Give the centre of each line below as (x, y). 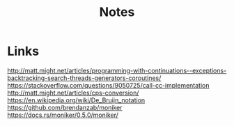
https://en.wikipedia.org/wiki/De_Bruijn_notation (76, 100)
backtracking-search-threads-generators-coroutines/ (84, 78)
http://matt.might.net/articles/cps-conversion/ (73, 93)
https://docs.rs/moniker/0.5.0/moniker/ (63, 115)
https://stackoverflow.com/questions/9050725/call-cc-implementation (108, 85)
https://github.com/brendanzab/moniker (65, 107)
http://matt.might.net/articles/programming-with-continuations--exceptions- (117, 70)
